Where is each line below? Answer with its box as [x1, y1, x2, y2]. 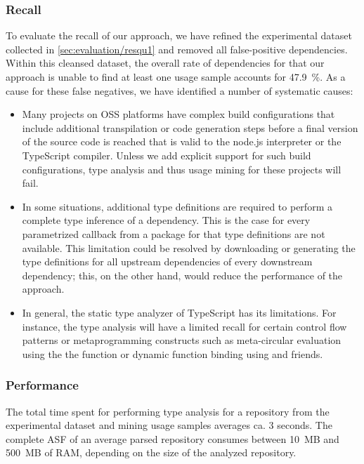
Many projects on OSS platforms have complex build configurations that [22, 107, 335, 121]
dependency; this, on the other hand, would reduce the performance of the [22, 267, 343, 282]
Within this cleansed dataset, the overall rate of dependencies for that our [6, 55, 325, 70]
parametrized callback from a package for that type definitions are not [22, 226, 325, 241]
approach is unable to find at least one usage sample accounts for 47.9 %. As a [6, 69, 346, 84]
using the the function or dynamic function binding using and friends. [22, 346, 323, 361]
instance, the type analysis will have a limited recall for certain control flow [22, 319, 347, 333]
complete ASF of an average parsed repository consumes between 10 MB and [6, 431, 339, 446]
